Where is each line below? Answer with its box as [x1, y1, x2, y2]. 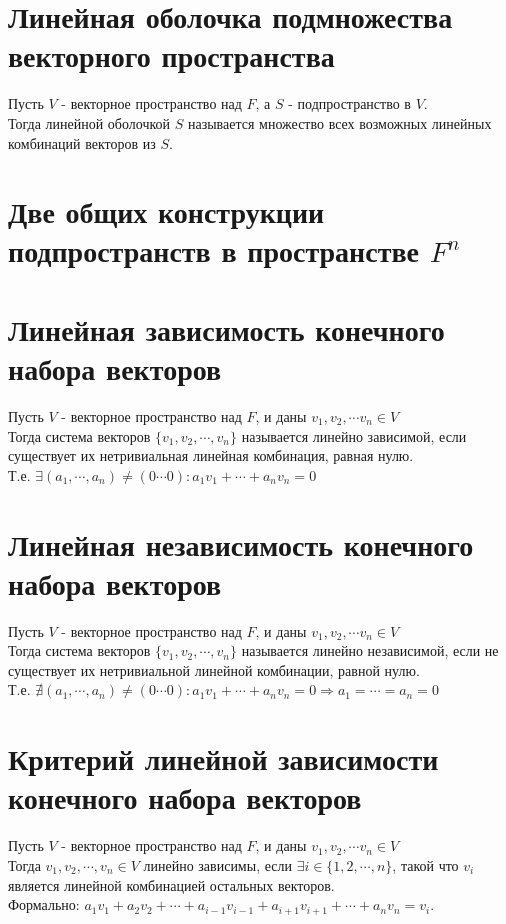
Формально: [8, 894, 80, 915]
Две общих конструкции [8, 191, 325, 232]
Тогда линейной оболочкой [8, 112, 171, 133]
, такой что [392, 854, 459, 875]
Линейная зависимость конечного [8, 308, 445, 349]
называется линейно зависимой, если [241, 425, 467, 446]
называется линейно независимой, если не [241, 640, 499, 661]
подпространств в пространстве [8, 230, 419, 271]
